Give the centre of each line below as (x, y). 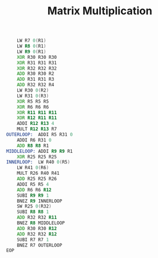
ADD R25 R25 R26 (37, 179)
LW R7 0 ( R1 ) (31, 41)
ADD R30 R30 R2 (36, 74)
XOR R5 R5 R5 (33, 101)
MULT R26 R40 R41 (38, 174)
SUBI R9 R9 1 (33, 195)
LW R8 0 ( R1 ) (31, 46)
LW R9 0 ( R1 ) (31, 52)
